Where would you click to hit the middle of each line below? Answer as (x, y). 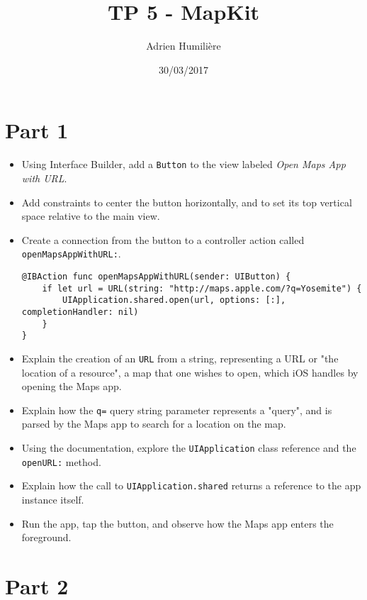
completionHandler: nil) (80, 312)
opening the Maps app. (72, 386)
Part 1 (37, 130)
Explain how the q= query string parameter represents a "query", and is (177, 410)
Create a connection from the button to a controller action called (163, 239)
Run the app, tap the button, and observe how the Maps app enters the (177, 523)
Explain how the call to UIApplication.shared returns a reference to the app (191, 485)
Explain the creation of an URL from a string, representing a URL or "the (180, 358)
